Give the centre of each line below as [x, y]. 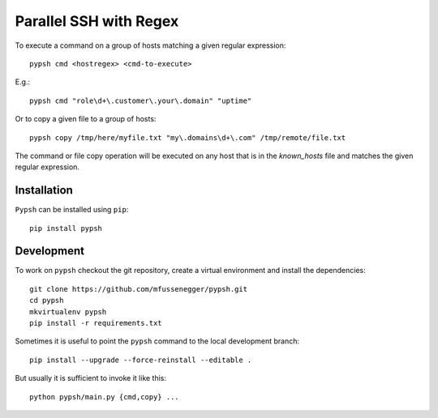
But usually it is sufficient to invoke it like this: [90, 378]
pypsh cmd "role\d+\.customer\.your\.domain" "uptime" [141, 100]
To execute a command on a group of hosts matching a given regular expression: [150, 45]
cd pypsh [47, 301]
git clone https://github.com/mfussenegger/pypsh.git [138, 289]
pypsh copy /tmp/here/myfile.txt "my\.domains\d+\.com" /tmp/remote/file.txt [188, 137]
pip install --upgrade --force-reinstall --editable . [141, 360]
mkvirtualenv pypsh [68, 311]
